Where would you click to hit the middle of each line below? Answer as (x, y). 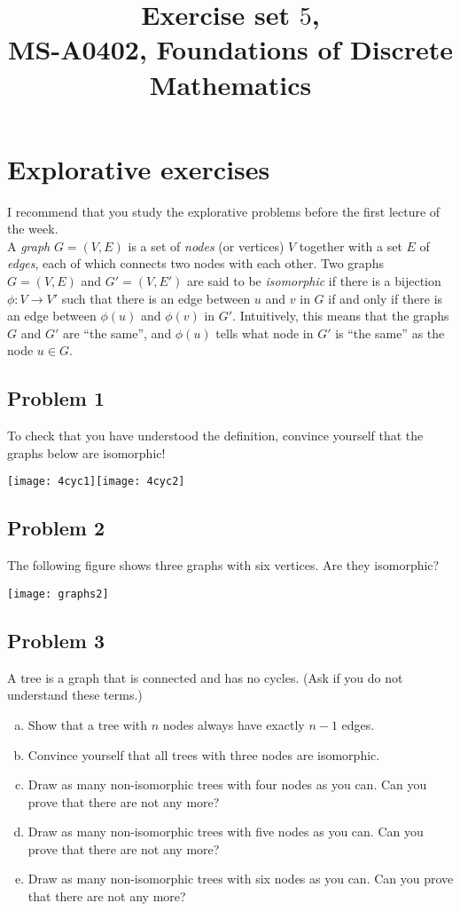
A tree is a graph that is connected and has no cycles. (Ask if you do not (205, 677)
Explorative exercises (139, 168)
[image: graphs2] (58, 594)
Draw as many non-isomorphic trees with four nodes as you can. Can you (227, 784)
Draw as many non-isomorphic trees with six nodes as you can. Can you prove (241, 879)
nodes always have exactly (234, 724)
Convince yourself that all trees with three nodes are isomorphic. (204, 754)
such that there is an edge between (156, 298)
